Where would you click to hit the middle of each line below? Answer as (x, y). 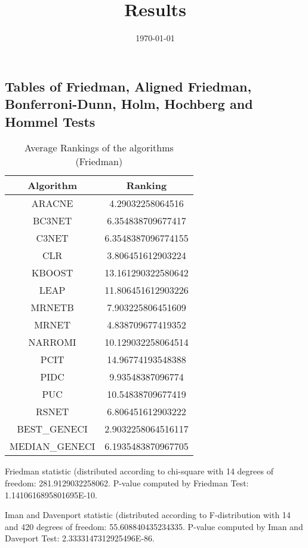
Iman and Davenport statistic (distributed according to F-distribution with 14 (148, 515)
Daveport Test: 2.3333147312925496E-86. (80, 538)
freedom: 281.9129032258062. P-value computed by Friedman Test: (127, 482)
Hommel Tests (50, 121)
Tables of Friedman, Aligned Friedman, (128, 86)
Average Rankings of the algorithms (99, 148)
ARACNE (52, 203)
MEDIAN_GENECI (53, 446)
